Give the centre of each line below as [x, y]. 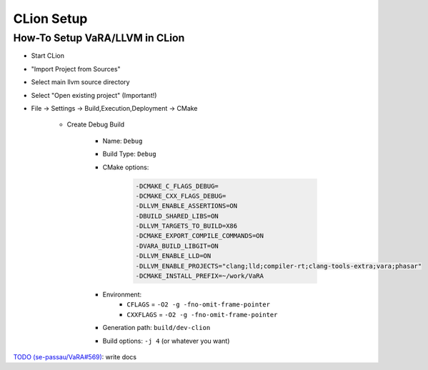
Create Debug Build [96, 124]
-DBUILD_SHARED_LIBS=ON [177, 216]
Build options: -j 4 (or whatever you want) [166, 341]
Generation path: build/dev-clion [156, 328]
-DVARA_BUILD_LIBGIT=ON [177, 246]
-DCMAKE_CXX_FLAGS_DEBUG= [181, 196]
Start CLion [48, 56]
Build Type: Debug [129, 154]
